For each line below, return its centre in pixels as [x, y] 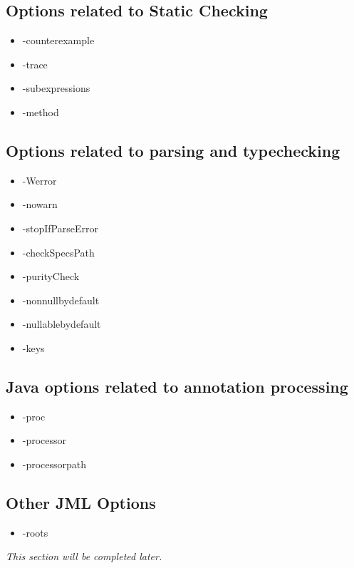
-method [41, 112]
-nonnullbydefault [61, 300]
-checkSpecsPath [58, 252]
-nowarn [40, 204]
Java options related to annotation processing [177, 386]
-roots [35, 532]
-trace [35, 64]
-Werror [40, 180]
